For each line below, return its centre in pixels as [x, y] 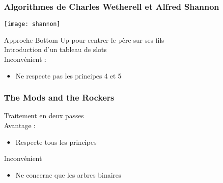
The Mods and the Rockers [59, 97]
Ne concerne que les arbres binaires [68, 174]
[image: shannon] [32, 24]
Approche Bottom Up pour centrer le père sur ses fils [84, 39]
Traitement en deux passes [44, 116]
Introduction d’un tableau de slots [56, 49]
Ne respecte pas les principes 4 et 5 [69, 75]
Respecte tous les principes [56, 142]
